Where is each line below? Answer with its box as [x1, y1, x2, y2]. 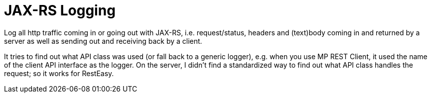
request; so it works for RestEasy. [4, 69, 114, 78]
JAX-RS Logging [4, 2, 116, 19]
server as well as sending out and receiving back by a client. [4, 36, 202, 45]
